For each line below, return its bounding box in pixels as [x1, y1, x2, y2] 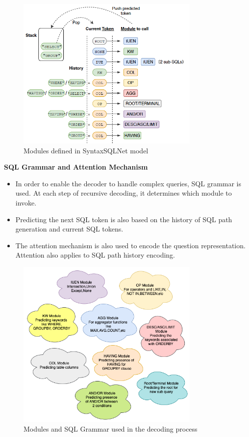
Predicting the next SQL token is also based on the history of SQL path [15, 214, 232, 224]
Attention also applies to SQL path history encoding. [15, 250, 175, 260]
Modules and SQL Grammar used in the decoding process [24, 423, 198, 434]
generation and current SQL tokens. [15, 224, 124, 234]
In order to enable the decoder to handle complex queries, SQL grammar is [15, 178, 242, 188]
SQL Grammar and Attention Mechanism [4, 162, 148, 172]
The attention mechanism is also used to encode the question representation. [15, 240, 246, 250]
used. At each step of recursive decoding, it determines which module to [15, 188, 232, 198]
